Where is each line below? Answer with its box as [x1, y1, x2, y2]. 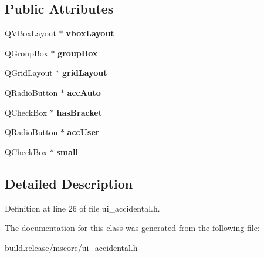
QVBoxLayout [5, 27, 56, 39]
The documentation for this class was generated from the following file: [5, 222, 260, 234]
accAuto [67, 86, 101, 98]
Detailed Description [5, 174, 133, 192]
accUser [67, 126, 100, 138]
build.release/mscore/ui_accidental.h [5, 241, 138, 253]
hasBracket [56, 106, 102, 118]
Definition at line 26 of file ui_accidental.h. [5, 202, 160, 214]
